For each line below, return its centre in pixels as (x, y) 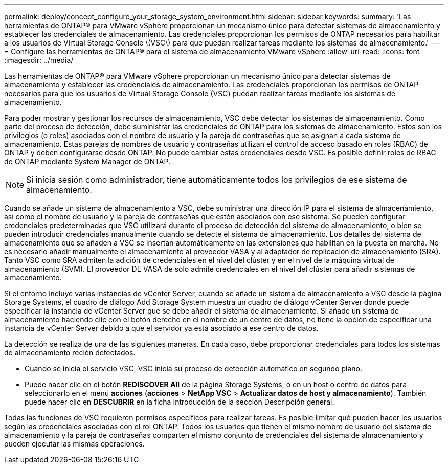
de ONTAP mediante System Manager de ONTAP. (87, 161)
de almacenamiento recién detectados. (70, 353)
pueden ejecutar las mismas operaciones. (74, 444)
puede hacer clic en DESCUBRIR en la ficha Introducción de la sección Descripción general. (180, 402)
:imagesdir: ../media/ (39, 60)
